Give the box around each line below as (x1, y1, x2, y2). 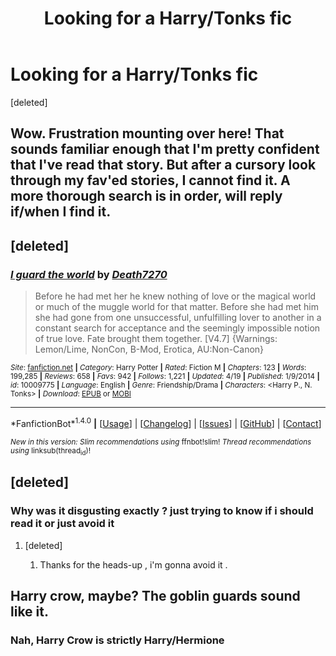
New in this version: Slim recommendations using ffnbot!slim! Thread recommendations (10, 437, 312, 447)
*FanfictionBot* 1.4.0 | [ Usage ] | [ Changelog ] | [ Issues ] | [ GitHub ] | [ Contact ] (10, 416, 322, 429)
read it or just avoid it (10, 517, 115, 531)
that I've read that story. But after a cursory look (10, 157, 317, 174)
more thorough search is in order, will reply (10, 188, 283, 205)
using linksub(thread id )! (10, 445, 91, 457)
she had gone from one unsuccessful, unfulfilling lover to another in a (34, 312, 322, 324)
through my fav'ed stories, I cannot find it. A (10, 172, 291, 189)
